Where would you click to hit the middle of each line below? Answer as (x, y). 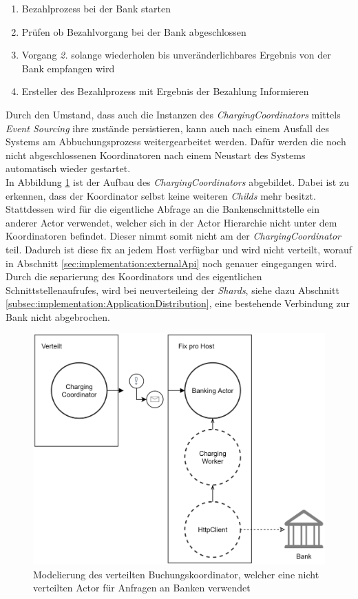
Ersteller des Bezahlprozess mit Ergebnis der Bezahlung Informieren (165, 91)
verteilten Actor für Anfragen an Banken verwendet (142, 588)
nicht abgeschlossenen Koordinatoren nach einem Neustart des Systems (156, 155)
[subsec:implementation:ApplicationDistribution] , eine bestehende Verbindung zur (178, 303)
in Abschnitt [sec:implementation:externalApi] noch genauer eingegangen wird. (171, 263)
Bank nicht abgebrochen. (58, 316)
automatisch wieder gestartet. (68, 168)
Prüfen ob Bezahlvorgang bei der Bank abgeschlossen (134, 31)
